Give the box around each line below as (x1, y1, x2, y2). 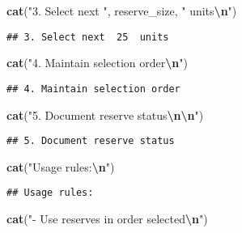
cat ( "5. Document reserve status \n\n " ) (6, 106, 204, 123)
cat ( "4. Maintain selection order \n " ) (6, 54, 188, 71)
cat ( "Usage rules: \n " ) (6, 158, 115, 175)
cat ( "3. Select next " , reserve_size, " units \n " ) (6, 2, 237, 19)
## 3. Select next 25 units (6, 31, 169, 43)
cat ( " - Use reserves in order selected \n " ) (6, 210, 208, 227)
